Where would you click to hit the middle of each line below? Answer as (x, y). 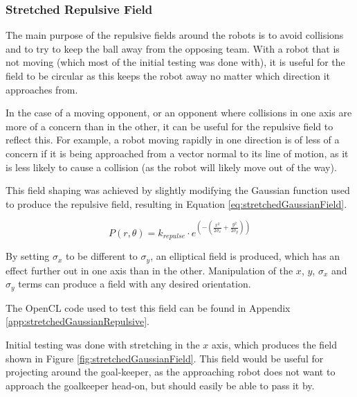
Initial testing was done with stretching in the (103, 344)
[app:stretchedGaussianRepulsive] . (77, 321)
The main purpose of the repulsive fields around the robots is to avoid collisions (175, 35)
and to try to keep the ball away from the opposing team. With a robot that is (173, 48)
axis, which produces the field (275, 344)
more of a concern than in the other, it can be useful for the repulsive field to (170, 126)
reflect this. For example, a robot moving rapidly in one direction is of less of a (173, 140)
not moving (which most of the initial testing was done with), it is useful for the (175, 62)
